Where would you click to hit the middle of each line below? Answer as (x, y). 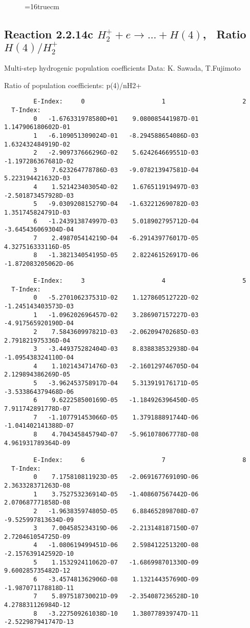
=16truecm (42, 6)
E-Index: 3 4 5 (140, 281)
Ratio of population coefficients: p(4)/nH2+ (73, 85)
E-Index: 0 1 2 (140, 102)
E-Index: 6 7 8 (140, 460)
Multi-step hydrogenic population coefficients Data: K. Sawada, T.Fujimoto (122, 68)
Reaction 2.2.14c (49, 34)
